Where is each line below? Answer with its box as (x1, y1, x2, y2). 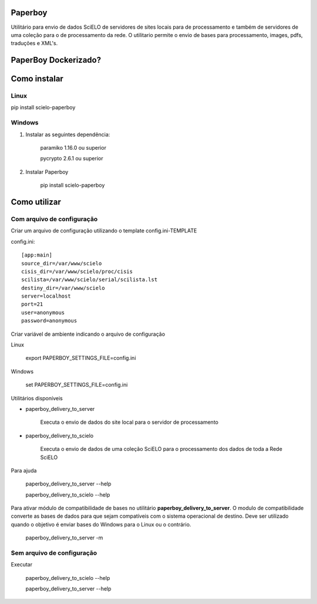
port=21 (21, 301, 43, 308)
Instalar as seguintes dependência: (25, 131, 110, 138)
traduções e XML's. (11, 40, 58, 47)
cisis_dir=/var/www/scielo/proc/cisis (21, 268, 133, 275)
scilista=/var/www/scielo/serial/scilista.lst (21, 276, 158, 283)
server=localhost (21, 293, 71, 299)
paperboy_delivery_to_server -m (25, 534, 103, 541)
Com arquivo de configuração (11, 215, 98, 223)
